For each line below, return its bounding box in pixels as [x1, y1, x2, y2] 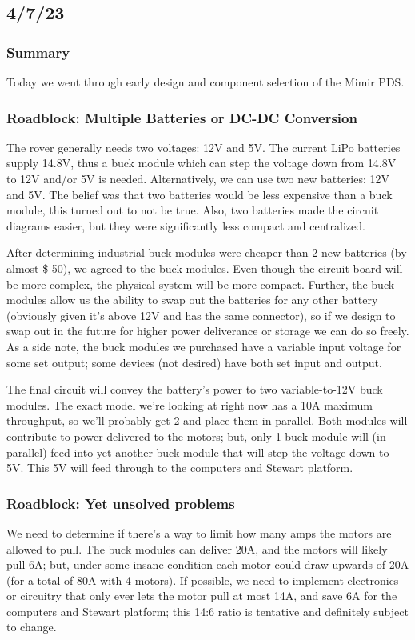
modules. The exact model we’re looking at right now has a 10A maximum [6, 396, 373, 413]
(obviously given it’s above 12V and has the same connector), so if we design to [6, 306, 396, 323]
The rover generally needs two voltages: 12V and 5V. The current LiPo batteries [6, 138, 401, 155]
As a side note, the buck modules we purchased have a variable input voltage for [6, 338, 401, 354]
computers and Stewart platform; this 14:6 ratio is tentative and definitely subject [6, 602, 409, 619]
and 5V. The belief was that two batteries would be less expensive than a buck [6, 186, 393, 202]
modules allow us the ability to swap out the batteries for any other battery [6, 291, 378, 308]
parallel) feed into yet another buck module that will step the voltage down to [6, 443, 389, 460]
